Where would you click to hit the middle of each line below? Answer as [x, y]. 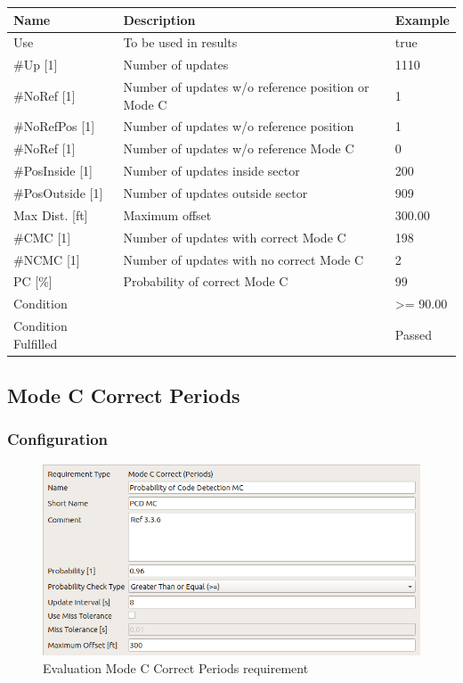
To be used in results [180, 42]
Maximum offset [167, 214]
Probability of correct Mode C [206, 281]
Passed [414, 334]
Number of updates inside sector [211, 171]
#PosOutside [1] [58, 193]
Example [422, 19]
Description [159, 19]
